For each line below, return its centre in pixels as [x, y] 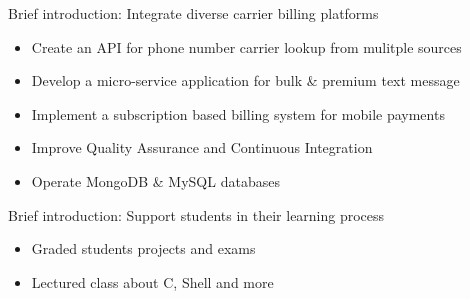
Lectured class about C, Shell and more [152, 281]
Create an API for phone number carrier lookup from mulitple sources [246, 46]
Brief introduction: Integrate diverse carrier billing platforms [193, 13]
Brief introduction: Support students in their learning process [196, 214]
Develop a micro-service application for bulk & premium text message [245, 80]
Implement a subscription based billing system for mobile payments [238, 113]
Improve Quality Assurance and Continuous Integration [202, 147]
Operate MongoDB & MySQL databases [155, 180]
